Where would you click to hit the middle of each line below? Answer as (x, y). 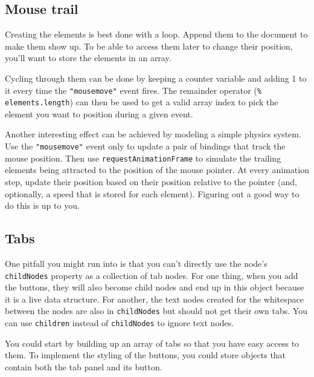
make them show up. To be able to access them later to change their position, (149, 46)
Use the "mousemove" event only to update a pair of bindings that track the (145, 146)
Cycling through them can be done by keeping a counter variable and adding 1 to (156, 78)
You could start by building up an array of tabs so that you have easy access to (152, 343)
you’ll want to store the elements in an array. (88, 58)
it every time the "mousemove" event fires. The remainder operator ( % (133, 90)
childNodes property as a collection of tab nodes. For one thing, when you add (152, 275)
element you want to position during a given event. (99, 113)
